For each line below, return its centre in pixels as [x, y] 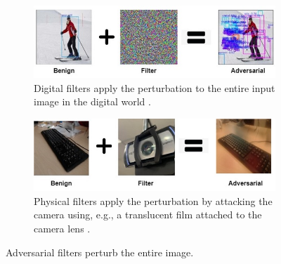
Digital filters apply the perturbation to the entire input [155, 87]
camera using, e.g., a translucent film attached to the [148, 214]
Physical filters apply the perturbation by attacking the [153, 200]
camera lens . [62, 228]
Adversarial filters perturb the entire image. [100, 252]
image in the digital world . [92, 101]
